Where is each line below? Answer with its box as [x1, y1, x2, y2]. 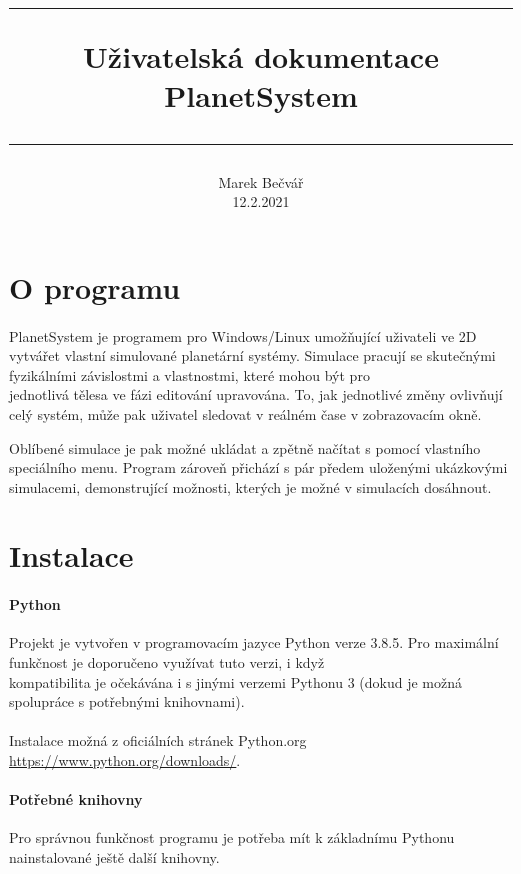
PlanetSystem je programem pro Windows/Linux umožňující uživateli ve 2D [9, 325, 477, 346]
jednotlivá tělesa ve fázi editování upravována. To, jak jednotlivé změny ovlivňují [9, 384, 503, 405]
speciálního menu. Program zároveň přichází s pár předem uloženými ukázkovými [9, 457, 508, 478]
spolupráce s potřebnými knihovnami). [9, 691, 245, 712]
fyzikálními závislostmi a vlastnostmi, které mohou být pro [9, 364, 370, 385]
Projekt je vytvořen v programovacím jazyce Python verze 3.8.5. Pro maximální [9, 632, 499, 653]
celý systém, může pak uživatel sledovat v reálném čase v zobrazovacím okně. [9, 403, 482, 424]
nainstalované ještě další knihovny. [9, 847, 220, 867]
